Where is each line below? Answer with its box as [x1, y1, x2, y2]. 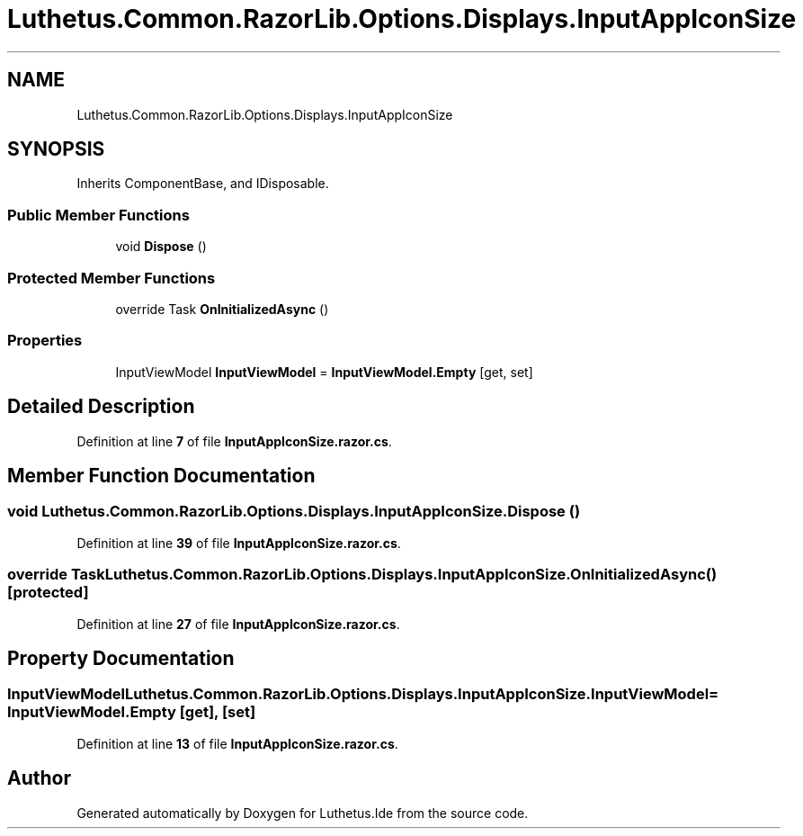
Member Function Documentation [7, 463, 316, 487]
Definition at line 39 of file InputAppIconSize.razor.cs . [76, 535, 401, 551]
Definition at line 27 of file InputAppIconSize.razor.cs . [76, 616, 400, 632]
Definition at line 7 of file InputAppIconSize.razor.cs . [76, 433, 392, 449]
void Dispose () [115, 238, 207, 255]
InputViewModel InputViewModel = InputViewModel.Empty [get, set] [115, 364, 533, 380]
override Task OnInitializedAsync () [115, 301, 329, 317]
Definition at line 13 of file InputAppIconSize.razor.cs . [76, 735, 398, 751]
